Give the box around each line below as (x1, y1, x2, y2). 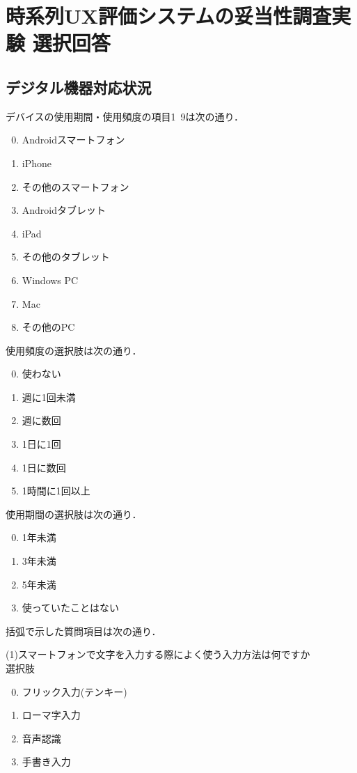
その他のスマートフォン (22, 179, 129, 194)
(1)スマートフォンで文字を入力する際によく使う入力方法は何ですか (6, 647, 310, 662)
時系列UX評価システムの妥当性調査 (6, 1, 332, 30)
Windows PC (22, 272, 79, 287)
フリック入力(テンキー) (22, 684, 127, 698)
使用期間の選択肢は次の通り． (6, 506, 142, 521)
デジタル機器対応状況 (6, 76, 152, 97)
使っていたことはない (22, 600, 120, 615)
